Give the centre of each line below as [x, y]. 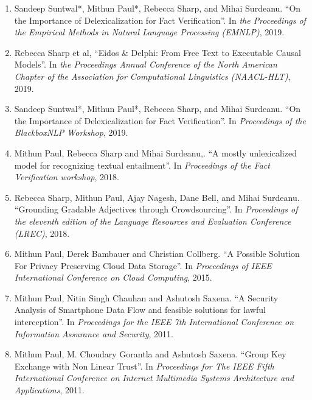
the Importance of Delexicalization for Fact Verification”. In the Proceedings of [160, 20]
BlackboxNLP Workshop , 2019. [71, 132]
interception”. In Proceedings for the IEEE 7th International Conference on [154, 322]
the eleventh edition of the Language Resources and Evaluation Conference [153, 221]
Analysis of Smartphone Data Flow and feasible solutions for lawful [140, 310]
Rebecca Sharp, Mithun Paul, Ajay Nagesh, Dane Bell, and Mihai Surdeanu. [157, 197]
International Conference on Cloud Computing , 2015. [113, 277]
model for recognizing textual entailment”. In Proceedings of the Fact [142, 165]
